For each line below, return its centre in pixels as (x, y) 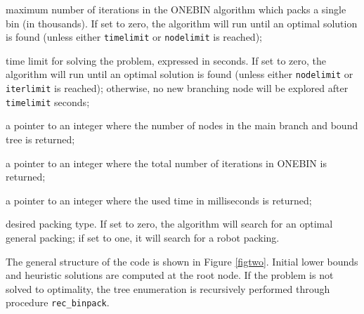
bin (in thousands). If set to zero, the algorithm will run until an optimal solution (182, 23)
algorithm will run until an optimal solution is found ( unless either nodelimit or (180, 74)
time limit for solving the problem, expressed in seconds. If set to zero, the (166, 60)
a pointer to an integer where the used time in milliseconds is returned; (159, 200)
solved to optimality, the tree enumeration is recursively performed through (168, 288)
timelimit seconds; (48, 102)
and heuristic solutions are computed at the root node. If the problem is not (170, 275)
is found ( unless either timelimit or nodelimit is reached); (134, 37)
